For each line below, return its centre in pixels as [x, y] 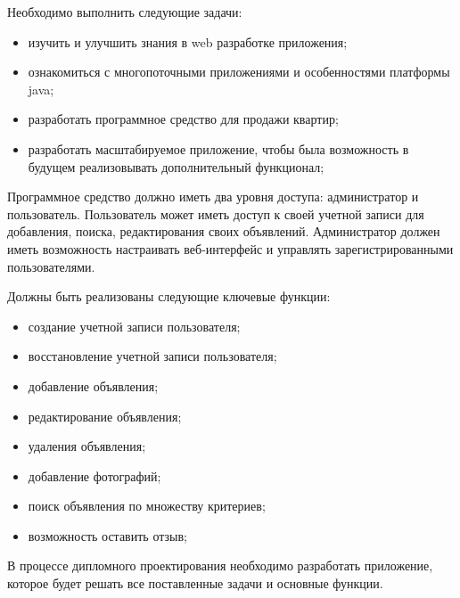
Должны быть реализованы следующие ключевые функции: [169, 296]
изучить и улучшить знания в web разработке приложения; [188, 41]
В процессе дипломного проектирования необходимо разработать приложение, [220, 565]
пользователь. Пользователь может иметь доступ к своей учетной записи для [216, 213]
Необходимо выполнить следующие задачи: [125, 12]
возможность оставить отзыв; [107, 535]
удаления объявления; [87, 446]
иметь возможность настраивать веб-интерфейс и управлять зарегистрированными [230, 248]
